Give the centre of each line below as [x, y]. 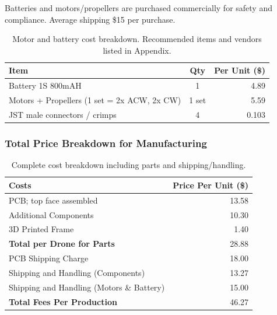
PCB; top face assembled [53, 200]
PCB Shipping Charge [49, 258]
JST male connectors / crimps [63, 114]
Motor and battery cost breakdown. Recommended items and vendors [137, 39]
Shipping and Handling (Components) [77, 272]
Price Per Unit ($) [211, 185]
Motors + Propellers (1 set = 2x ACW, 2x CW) [95, 100]
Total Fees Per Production [63, 301]
